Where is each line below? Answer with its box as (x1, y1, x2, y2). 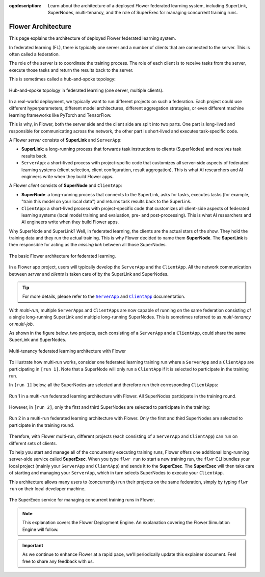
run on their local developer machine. (9, 486, 86, 492)
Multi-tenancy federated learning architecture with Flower (9, 348, 126, 354)
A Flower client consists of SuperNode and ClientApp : (9, 183, 122, 188)
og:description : (9, 3, 42, 8)
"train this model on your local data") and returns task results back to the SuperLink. (21, 199, 192, 205)
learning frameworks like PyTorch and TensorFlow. (9, 112, 111, 118)
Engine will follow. (22, 526, 59, 532)
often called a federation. (9, 52, 60, 57)
